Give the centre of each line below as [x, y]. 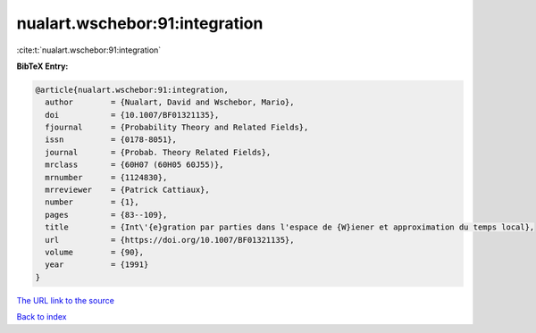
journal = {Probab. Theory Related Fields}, [158, 152]
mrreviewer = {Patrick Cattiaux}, [127, 190]
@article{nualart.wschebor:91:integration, [132, 90]
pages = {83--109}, [106, 215]
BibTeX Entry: [42, 66]
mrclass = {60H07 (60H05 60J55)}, [134, 165]
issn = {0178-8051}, [111, 140]
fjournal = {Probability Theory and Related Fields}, [177, 128]
